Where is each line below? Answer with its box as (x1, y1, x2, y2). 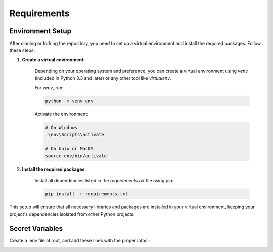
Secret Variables (9, 224, 63, 233)
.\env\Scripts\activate (45, 132, 105, 138)
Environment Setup (9, 27, 72, 35)
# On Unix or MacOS (45, 146, 94, 152)
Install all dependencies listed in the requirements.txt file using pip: (34, 177, 174, 183)
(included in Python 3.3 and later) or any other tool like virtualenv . (34, 75, 171, 81)
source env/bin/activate (45, 153, 107, 159)
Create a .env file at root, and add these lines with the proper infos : (9, 238, 150, 244)
